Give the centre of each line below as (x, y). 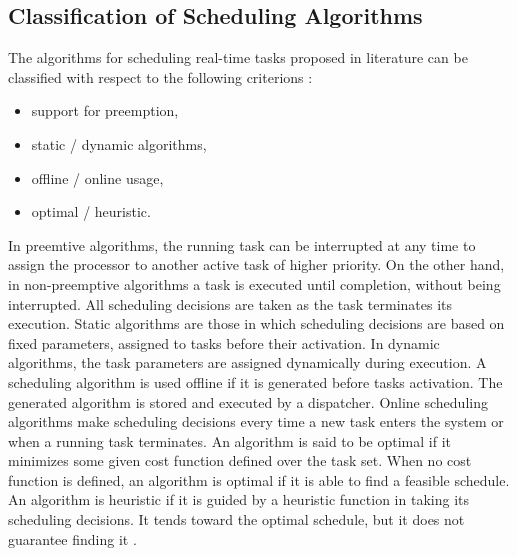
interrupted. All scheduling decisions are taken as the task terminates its (230, 303)
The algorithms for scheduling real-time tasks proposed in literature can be (238, 57)
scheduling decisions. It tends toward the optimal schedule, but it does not (236, 519)
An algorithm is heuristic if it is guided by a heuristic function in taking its (238, 499)
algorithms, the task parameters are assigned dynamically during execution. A (247, 362)
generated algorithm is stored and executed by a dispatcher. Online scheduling (248, 401)
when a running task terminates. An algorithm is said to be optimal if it (230, 440)
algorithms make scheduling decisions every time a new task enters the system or (256, 421)
